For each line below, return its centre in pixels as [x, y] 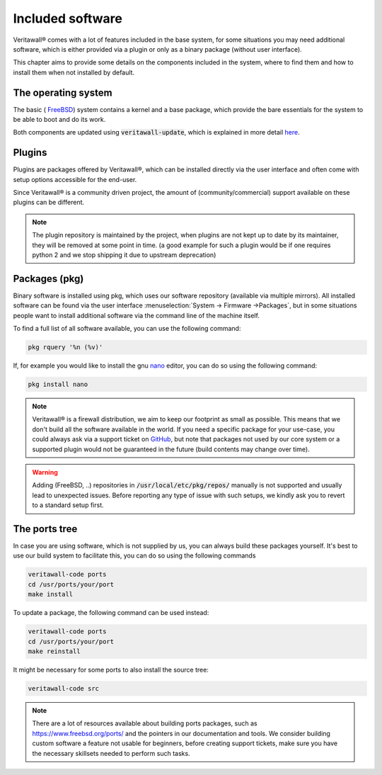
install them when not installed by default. [74, 72]
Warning [45, 473]
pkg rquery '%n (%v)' [65, 347]
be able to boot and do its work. [59, 120]
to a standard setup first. [68, 505]
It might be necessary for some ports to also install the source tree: [111, 669]
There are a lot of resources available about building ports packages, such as [145, 723]
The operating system [63, 92]
